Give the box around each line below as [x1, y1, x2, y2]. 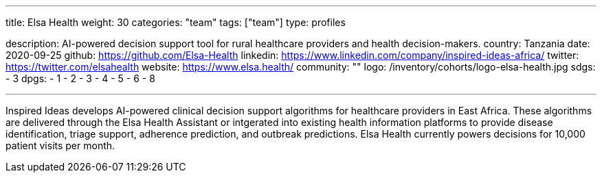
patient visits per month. [5, 140, 115, 151]
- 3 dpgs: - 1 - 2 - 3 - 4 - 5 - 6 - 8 [5, 73, 155, 84]
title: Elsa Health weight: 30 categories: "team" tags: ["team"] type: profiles [5, 16, 346, 28]
